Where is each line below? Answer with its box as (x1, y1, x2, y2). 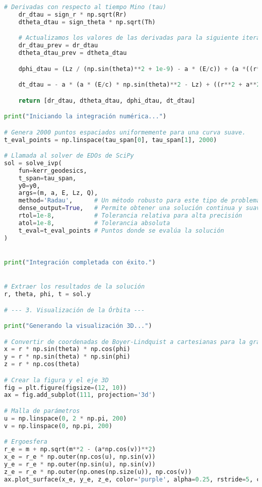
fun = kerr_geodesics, (18, 167, 87, 174)
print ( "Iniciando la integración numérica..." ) (4, 113, 167, 120)
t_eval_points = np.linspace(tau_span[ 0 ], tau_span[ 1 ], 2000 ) (4, 136, 217, 144)
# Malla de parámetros (4, 407, 80, 414)
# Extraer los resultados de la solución (4, 283, 145, 291)
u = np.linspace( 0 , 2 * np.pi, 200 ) (4, 414, 127, 422)
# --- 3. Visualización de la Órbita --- (4, 306, 145, 314)
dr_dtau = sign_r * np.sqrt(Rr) (18, 11, 127, 18)
